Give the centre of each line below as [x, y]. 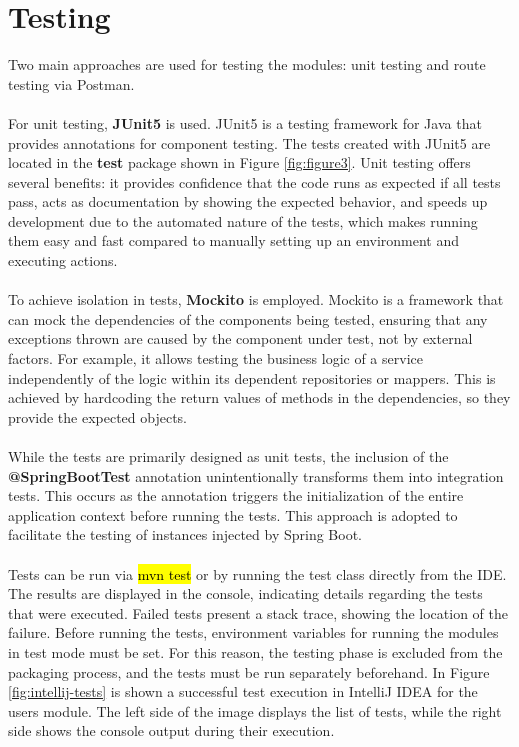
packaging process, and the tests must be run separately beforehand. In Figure [249, 671]
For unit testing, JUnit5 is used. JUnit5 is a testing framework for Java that [245, 122]
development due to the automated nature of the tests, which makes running [243, 220]
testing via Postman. [71, 83]
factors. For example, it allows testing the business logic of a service [215, 358]
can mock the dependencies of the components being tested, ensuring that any [248, 318]
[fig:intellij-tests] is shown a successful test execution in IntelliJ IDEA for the [243, 691]
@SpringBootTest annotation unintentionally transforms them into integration [256, 475]
